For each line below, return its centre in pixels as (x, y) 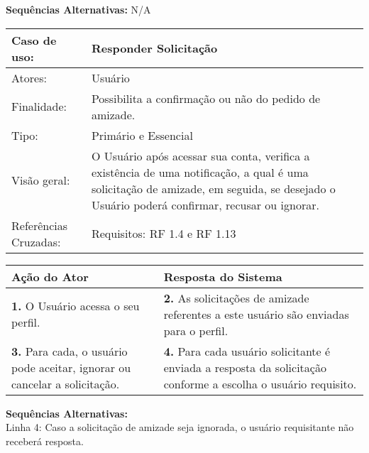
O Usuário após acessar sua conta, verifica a (200, 155)
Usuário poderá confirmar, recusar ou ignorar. (205, 204)
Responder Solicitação (154, 48)
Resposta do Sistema (223, 276)
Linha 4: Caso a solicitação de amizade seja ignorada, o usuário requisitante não (180, 427)
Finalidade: (39, 107)
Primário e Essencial (142, 135)
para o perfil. (196, 330)
